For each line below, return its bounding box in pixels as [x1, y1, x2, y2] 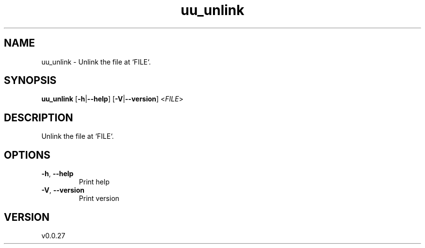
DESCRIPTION [4, 111, 73, 124]
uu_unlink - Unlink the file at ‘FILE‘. [41, 57, 151, 66]
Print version [79, 194, 119, 203]
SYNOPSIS [4, 74, 57, 87]
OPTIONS [4, 149, 50, 161]
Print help [79, 178, 110, 186]
